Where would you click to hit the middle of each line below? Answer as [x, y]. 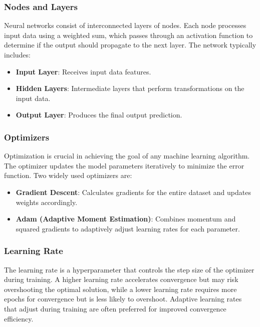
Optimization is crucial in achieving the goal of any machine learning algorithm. [127, 156]
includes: [17, 54]
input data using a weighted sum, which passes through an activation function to [128, 35]
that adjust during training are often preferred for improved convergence [115, 308]
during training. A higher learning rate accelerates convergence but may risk [121, 279]
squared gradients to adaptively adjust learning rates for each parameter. [128, 228]
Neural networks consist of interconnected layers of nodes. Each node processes [125, 25]
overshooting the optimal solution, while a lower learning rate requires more [120, 289]
